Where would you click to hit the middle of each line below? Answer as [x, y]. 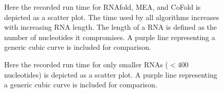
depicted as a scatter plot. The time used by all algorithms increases [112, 17]
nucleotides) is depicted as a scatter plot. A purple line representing [111, 74]
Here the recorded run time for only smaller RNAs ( [86, 64]
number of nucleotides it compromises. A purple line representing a [110, 37]
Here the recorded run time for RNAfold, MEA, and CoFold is [103, 7]
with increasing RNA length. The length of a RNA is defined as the [111, 27]
